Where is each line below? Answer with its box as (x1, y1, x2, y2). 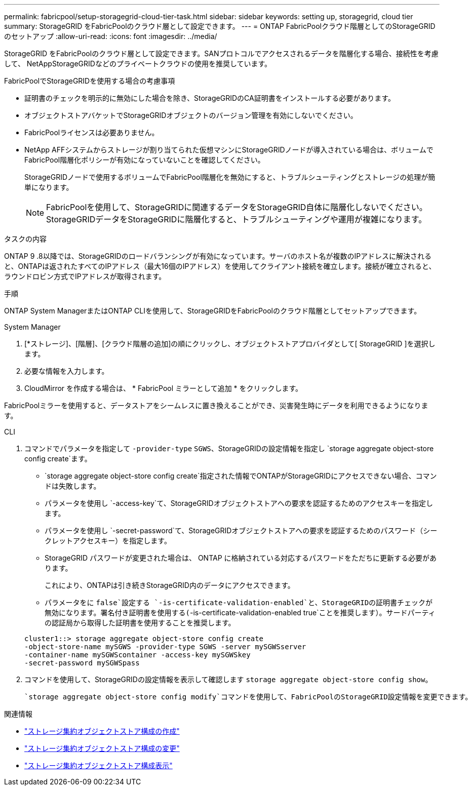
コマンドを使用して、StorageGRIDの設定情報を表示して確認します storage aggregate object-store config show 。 (24, 675, 432, 684)
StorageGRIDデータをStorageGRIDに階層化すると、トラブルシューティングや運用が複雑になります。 (46, 214, 427, 224)
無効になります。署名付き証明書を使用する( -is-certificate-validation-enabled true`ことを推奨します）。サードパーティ (45, 608, 436, 617)
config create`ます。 (24, 454, 92, 463)
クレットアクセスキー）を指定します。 (45, 536, 171, 545)
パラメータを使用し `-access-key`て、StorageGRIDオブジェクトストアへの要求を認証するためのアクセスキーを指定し (45, 499, 433, 507)
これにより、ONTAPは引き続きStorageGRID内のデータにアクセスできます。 (45, 581, 295, 589)
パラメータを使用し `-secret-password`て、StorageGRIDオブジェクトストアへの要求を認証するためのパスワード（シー (45, 526, 438, 535)
